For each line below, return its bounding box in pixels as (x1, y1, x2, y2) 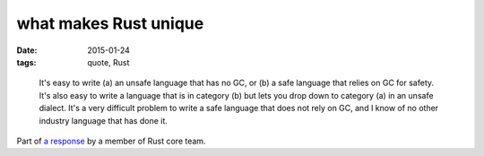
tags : (16, 56, 37, 67)
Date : (16, 45, 38, 56)
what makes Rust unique (16, 13, 204, 33)
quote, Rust (87, 56, 130, 67)
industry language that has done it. (39, 115, 168, 126)
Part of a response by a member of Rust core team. (16, 135, 206, 146)
